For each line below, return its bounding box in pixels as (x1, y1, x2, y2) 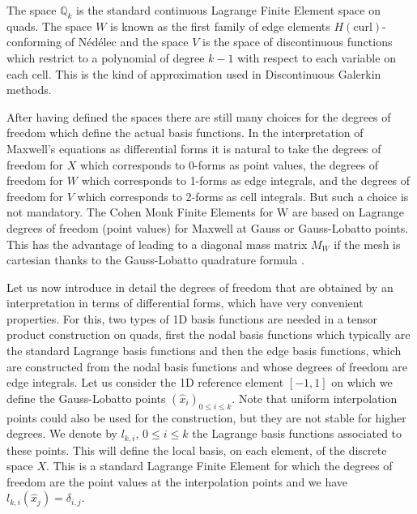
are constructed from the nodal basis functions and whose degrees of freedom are (6, 358, 407, 375)
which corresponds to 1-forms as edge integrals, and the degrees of (81, 172, 411, 189)
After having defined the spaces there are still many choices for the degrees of (6, 108, 391, 125)
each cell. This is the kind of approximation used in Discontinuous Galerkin (6, 65, 381, 82)
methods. (6, 81, 52, 98)
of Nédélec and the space (65, 33, 189, 50)
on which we (331, 374, 393, 391)
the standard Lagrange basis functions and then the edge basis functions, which (6, 342, 402, 359)
